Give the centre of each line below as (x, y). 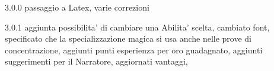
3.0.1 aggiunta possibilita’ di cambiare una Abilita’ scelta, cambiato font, (137, 27)
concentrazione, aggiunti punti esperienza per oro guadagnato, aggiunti (134, 50)
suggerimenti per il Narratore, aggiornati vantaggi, (96, 61)
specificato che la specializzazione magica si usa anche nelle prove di (128, 38)
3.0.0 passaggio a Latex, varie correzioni (77, 7)
